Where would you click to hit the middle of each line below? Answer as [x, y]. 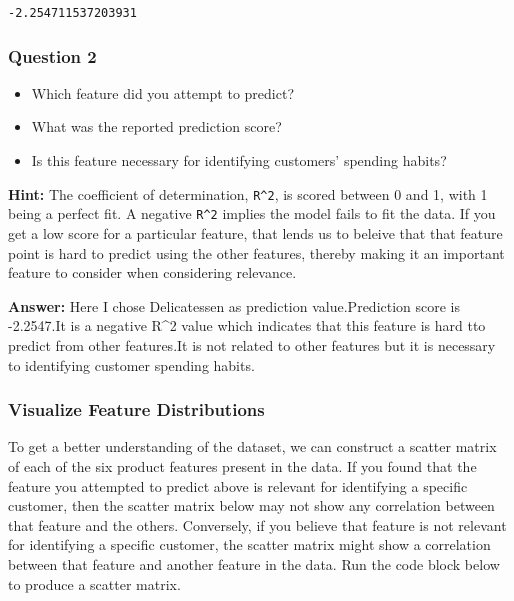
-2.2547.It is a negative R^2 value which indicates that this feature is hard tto [247, 325]
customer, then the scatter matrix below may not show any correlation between [251, 505]
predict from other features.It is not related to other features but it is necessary [252, 344]
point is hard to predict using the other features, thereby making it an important [256, 252]
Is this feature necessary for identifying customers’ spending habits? [239, 160]
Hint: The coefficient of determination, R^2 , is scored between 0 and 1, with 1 [248, 193]
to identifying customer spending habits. [131, 364]
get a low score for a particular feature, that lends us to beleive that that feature [255, 232]
